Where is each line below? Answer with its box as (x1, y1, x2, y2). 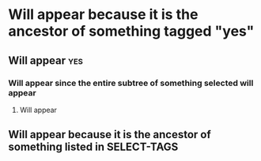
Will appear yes (8, 54, 83, 67)
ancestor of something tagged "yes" (8, 22, 255, 40)
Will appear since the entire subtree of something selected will (8, 77, 254, 88)
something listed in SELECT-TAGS (8, 140, 179, 154)
